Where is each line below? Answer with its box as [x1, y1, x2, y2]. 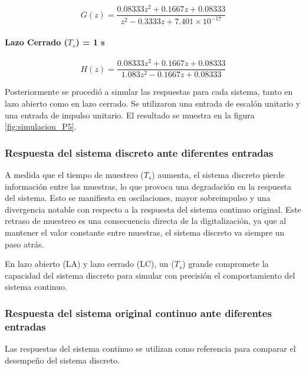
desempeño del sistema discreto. [5, 354, 120, 366]
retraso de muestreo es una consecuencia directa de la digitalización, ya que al [5, 214, 287, 227]
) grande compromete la [182, 257, 269, 270]
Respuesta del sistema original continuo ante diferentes [5, 305, 272, 320]
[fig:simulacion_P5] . [5, 120, 77, 133]
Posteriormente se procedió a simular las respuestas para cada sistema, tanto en [5, 85, 293, 98]
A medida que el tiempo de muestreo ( [5, 169, 144, 181]
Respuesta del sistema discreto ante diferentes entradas [5, 145, 274, 160]
